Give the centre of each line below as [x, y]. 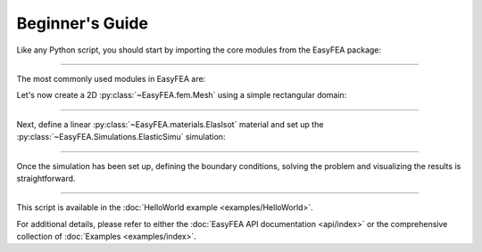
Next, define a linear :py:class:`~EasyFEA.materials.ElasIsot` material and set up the [170, 124]
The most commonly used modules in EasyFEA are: [111, 78]
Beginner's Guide [83, 23]
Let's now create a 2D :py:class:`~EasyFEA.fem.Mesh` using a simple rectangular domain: [182, 95]
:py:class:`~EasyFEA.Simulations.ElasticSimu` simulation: [121, 137]
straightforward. [46, 178]
